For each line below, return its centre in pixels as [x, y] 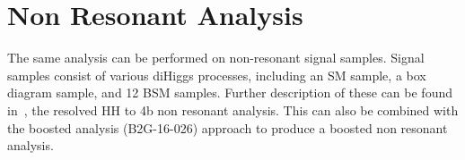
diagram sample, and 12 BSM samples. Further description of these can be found [230, 93]
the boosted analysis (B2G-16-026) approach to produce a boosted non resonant [228, 127]
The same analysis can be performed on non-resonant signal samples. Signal [216, 58]
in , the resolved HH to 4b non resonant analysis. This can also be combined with [233, 109]
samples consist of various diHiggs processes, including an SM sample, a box [217, 75]
